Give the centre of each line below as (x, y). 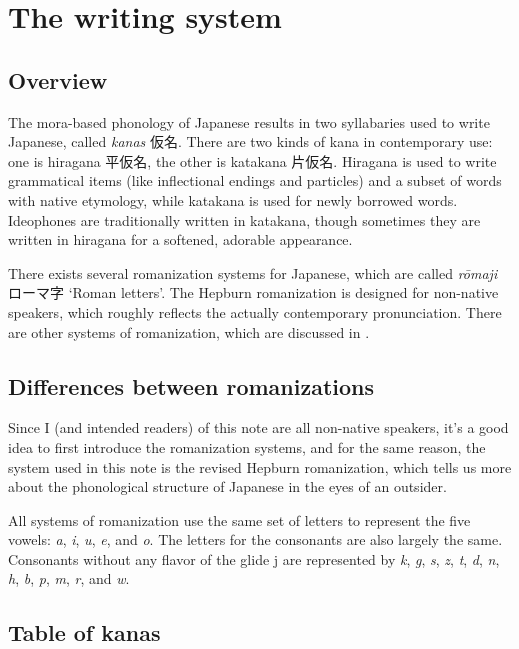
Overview (58, 79)
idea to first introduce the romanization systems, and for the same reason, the (247, 446)
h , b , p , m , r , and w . (69, 578)
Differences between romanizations (191, 385)
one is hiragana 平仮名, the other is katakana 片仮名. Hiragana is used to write (252, 160)
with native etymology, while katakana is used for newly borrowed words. (233, 199)
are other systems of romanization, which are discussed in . (189, 331)
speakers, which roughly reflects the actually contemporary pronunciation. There (255, 311)
